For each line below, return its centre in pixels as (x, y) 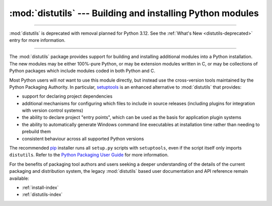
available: (19, 178)
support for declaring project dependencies (67, 96)
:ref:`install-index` (40, 187)
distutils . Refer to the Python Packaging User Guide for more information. (89, 155)
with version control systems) (53, 110)
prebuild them (37, 131)
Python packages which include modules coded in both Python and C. (82, 71)
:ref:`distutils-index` (42, 194)
